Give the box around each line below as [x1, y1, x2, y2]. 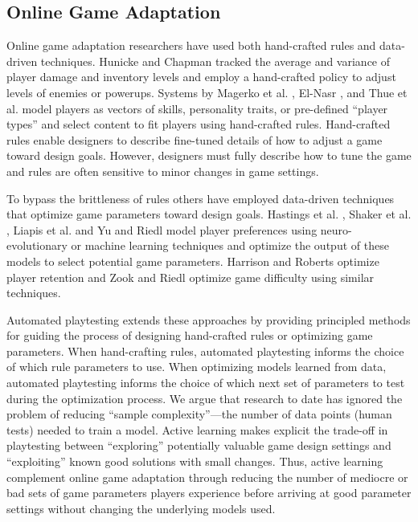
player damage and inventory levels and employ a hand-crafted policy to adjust [6, 68, 396, 85]
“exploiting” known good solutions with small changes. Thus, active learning [6, 453, 383, 470]
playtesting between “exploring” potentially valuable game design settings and [6, 437, 391, 454]
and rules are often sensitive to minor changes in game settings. [6, 162, 319, 179]
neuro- [320, 221, 352, 238]
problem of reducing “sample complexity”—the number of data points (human [6, 406, 392, 422]
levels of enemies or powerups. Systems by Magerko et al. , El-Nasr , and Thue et [6, 84, 408, 100]
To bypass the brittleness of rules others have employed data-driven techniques [6, 190, 395, 206]
